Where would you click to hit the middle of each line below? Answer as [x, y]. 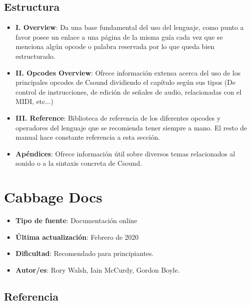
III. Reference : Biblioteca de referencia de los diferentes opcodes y [118, 117]
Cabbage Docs [53, 197]
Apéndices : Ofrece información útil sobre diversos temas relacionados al [125, 153]
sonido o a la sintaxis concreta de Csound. [79, 163]
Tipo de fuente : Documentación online [76, 220]
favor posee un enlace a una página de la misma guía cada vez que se [119, 37]
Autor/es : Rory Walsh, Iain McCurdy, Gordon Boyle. [98, 269]
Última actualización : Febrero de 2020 [77, 237]
